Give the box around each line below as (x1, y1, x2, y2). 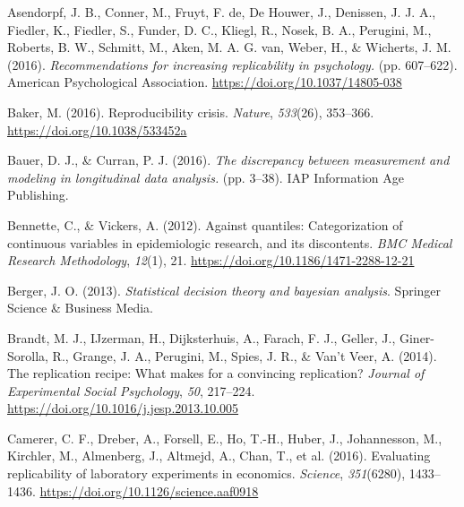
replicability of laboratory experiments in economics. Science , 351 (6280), (7, 464, 406, 483)
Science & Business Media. (7, 298, 153, 317)
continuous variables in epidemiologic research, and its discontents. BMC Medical (7, 233, 452, 252)
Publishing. (7, 185, 69, 204)
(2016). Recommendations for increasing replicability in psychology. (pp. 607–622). (7, 55, 458, 73)
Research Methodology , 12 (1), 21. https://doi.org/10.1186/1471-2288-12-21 (7, 251, 415, 270)
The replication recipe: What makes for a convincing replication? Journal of (7, 364, 425, 382)
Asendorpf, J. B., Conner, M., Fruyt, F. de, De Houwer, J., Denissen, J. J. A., (7, 3, 436, 21)
